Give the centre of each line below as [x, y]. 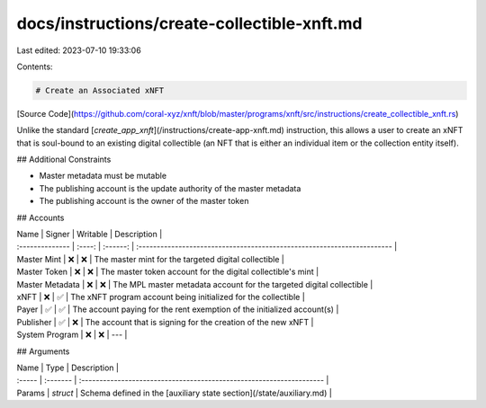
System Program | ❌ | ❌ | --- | [72, 335]
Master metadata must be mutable [103, 176]
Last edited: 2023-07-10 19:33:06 [79, 50]
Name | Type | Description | [67, 368]
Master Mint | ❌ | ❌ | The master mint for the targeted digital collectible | [151, 259]
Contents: [35, 67]
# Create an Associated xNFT [100, 90]
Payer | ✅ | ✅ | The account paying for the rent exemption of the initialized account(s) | [178, 309]
